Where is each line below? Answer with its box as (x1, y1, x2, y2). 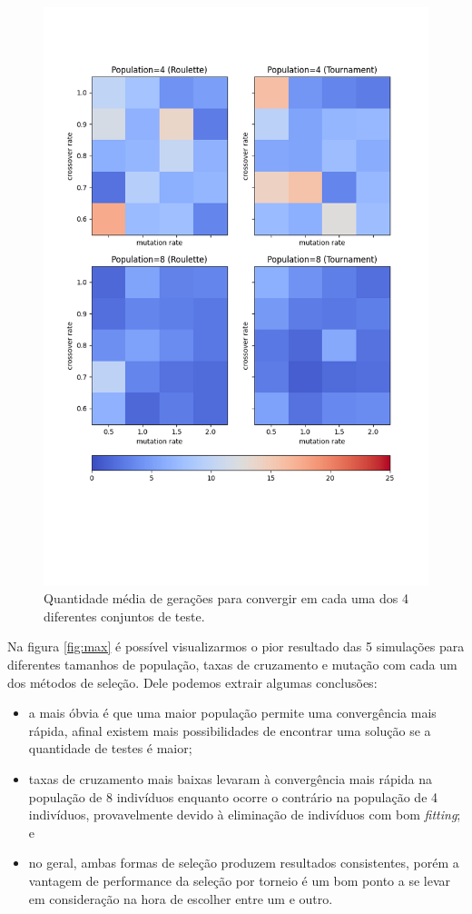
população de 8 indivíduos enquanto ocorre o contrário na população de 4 (28, 787, 438, 806)
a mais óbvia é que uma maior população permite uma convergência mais (28, 703, 437, 722)
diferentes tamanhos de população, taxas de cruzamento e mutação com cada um (7, 654, 457, 673)
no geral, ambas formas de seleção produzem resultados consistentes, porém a (28, 853, 459, 872)
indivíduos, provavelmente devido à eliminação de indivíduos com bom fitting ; (28, 805, 461, 824)
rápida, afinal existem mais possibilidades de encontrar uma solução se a (28, 720, 431, 740)
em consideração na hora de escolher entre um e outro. (28, 889, 333, 908)
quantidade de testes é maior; (28, 739, 192, 758)
